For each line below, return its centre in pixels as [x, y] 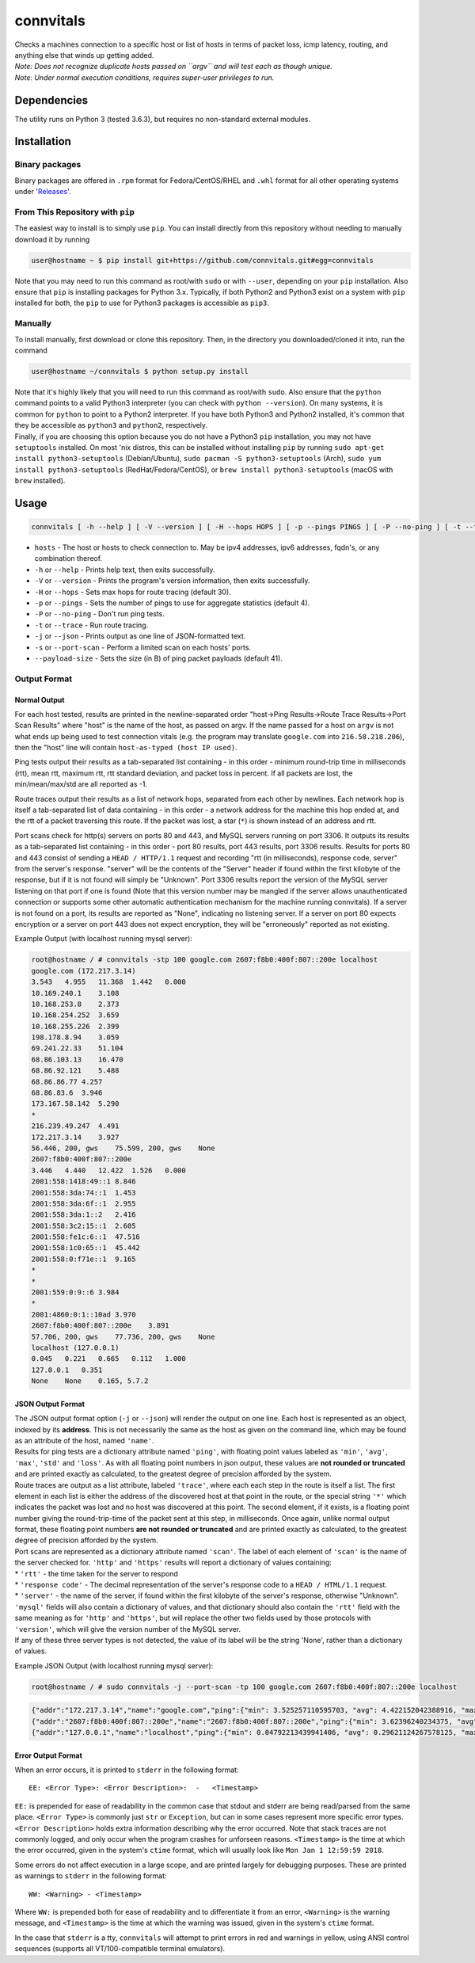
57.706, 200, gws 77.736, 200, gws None [123, 1336]
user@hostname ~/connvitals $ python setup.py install [140, 371]
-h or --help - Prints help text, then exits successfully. [125, 570]
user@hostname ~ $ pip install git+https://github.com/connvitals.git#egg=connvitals [202, 260]
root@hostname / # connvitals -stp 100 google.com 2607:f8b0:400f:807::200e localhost [205, 960]
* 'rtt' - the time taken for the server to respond [96, 1573]
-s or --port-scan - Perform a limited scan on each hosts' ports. [143, 647]
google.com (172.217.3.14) [84, 971]
